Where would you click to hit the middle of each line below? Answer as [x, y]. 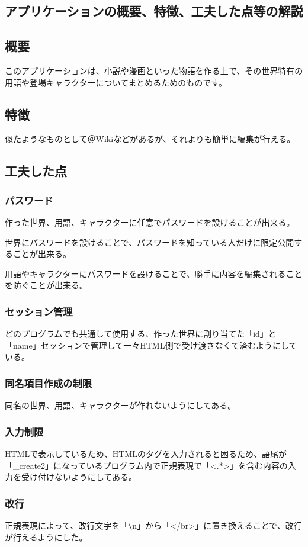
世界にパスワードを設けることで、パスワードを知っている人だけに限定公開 [150, 242]
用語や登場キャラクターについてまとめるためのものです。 [116, 82]
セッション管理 [39, 311]
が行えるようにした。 [46, 537]
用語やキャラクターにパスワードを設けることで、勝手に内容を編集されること [154, 273]
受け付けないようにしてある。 [79, 477]
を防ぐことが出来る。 [46, 285]
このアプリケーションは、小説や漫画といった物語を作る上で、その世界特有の [154, 70]
